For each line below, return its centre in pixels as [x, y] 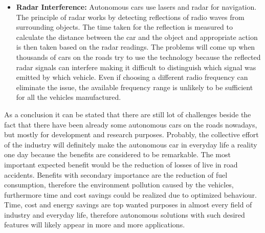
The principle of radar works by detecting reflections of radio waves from [130, 17]
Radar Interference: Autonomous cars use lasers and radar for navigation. [136, 7]
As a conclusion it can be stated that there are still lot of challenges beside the [128, 114]
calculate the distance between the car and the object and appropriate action [137, 37]
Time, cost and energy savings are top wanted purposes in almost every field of [128, 205]
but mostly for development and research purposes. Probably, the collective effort [131, 134]
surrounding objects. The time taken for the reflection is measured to [125, 27]
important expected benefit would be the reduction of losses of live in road [121, 164]
